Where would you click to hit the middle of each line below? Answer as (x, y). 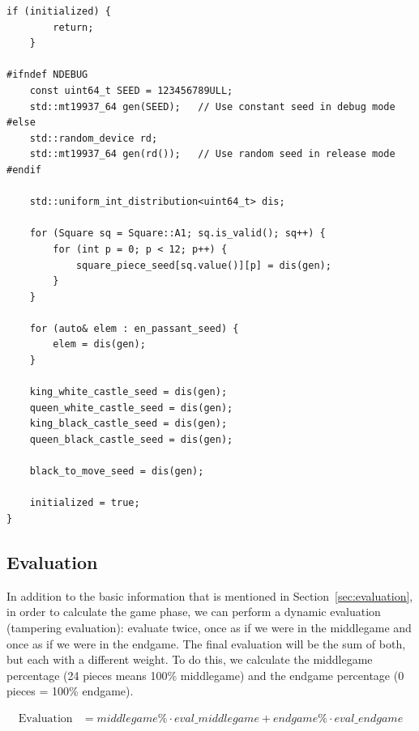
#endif (24, 170)
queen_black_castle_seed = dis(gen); (131, 440)
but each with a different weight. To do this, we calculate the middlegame (190, 659)
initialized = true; (85, 503)
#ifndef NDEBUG (47, 75)
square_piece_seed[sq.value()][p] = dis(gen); (203, 265)
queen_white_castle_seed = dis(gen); (131, 408)
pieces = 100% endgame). (70, 691)
